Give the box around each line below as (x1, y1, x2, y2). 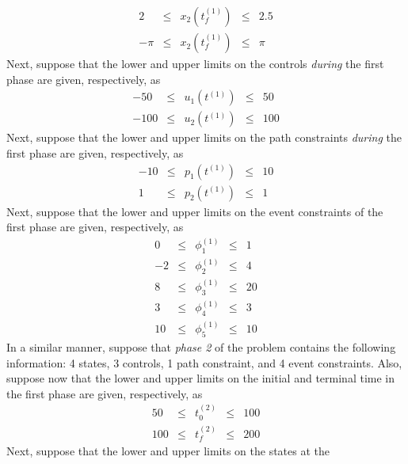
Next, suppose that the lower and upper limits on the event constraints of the (6, 203, 383, 219)
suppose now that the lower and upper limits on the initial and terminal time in (6, 370, 395, 386)
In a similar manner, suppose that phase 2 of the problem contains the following (6, 339, 396, 356)
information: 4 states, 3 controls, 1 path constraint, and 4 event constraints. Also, (6, 354, 402, 371)
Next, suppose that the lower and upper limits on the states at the (6, 442, 330, 458)
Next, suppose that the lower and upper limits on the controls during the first (6, 55, 384, 72)
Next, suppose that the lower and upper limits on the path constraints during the (6, 129, 402, 146)
